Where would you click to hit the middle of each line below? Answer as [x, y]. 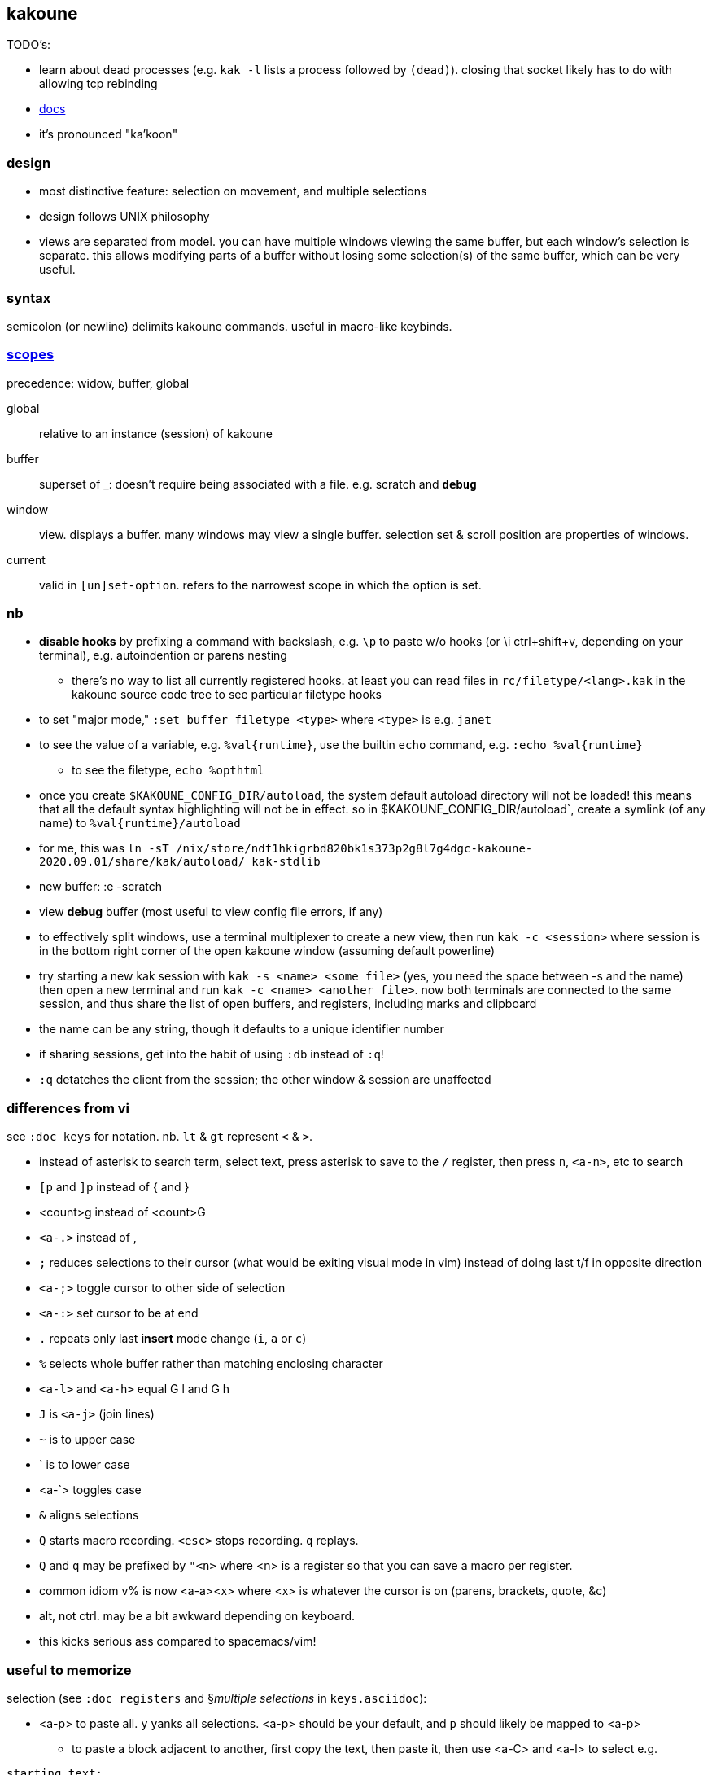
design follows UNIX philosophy [124, 217]
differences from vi [68, 1108]
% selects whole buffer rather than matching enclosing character [211, 1364]
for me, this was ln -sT [104, 848]
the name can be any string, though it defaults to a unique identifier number [242, 1029]
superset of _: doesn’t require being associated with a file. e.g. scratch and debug [258, 484]
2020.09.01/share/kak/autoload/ [142, 862]
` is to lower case [85, 1465]
